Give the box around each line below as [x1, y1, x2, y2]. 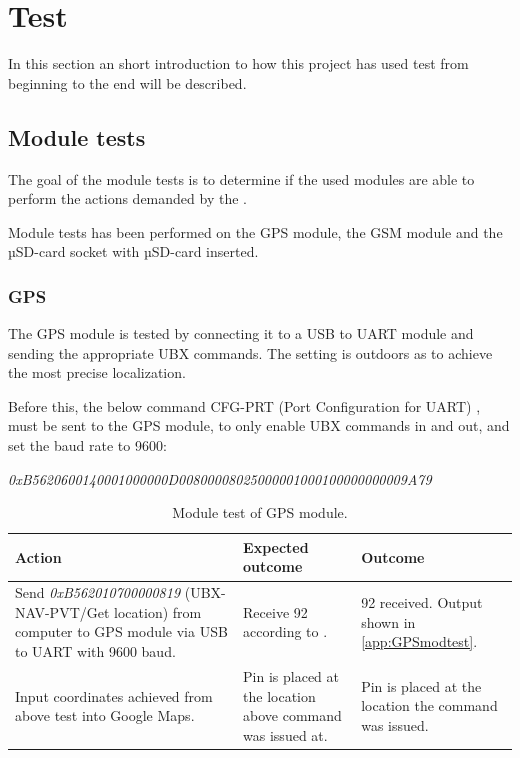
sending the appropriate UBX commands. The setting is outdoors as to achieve [8, 342, 493, 363]
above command [243, 705, 342, 726]
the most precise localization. [8, 362, 186, 383]
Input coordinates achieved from [15, 685, 213, 706]
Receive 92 [243, 601, 308, 622]
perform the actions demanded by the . [8, 188, 247, 209]
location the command [361, 695, 498, 716]
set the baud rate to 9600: [8, 435, 167, 456]
